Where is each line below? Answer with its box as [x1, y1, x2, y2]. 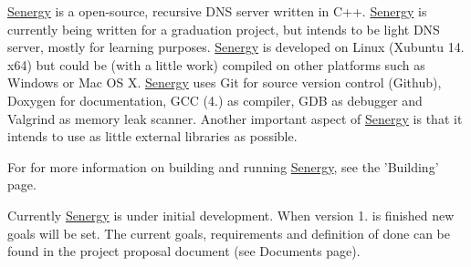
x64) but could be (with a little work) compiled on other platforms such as [7, 55, 425, 74]
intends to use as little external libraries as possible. [7, 127, 298, 146]
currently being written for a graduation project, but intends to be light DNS [7, 19, 440, 38]
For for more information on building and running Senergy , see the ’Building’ [7, 157, 439, 176]
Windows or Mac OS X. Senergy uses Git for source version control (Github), [7, 73, 442, 92]
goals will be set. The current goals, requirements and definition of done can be [7, 223, 451, 242]
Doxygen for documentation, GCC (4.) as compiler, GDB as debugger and [7, 90, 423, 109]
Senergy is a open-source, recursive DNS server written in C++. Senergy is [7, 2, 427, 20]
